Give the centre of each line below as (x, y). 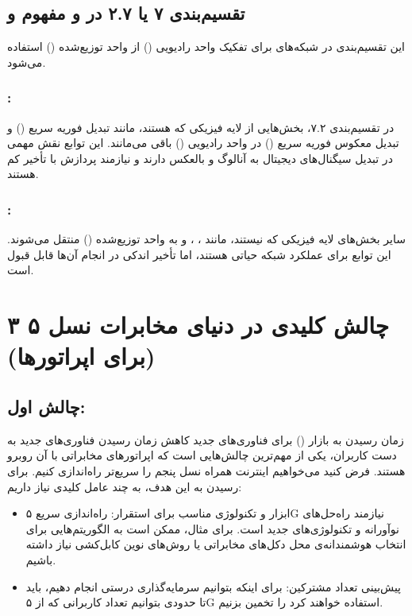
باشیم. (41, 559)
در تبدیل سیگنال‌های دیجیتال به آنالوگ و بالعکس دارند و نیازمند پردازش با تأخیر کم (200, 158)
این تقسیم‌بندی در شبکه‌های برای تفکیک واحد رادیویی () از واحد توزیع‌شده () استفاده (206, 46)
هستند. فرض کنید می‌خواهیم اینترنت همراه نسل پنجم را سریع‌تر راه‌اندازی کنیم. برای (206, 470)
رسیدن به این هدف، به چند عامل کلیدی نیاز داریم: (125, 486)
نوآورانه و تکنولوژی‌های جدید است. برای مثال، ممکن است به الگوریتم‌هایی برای (212, 528)
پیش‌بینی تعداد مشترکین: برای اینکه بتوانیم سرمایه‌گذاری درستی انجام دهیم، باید (214, 586)
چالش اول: (46, 406)
